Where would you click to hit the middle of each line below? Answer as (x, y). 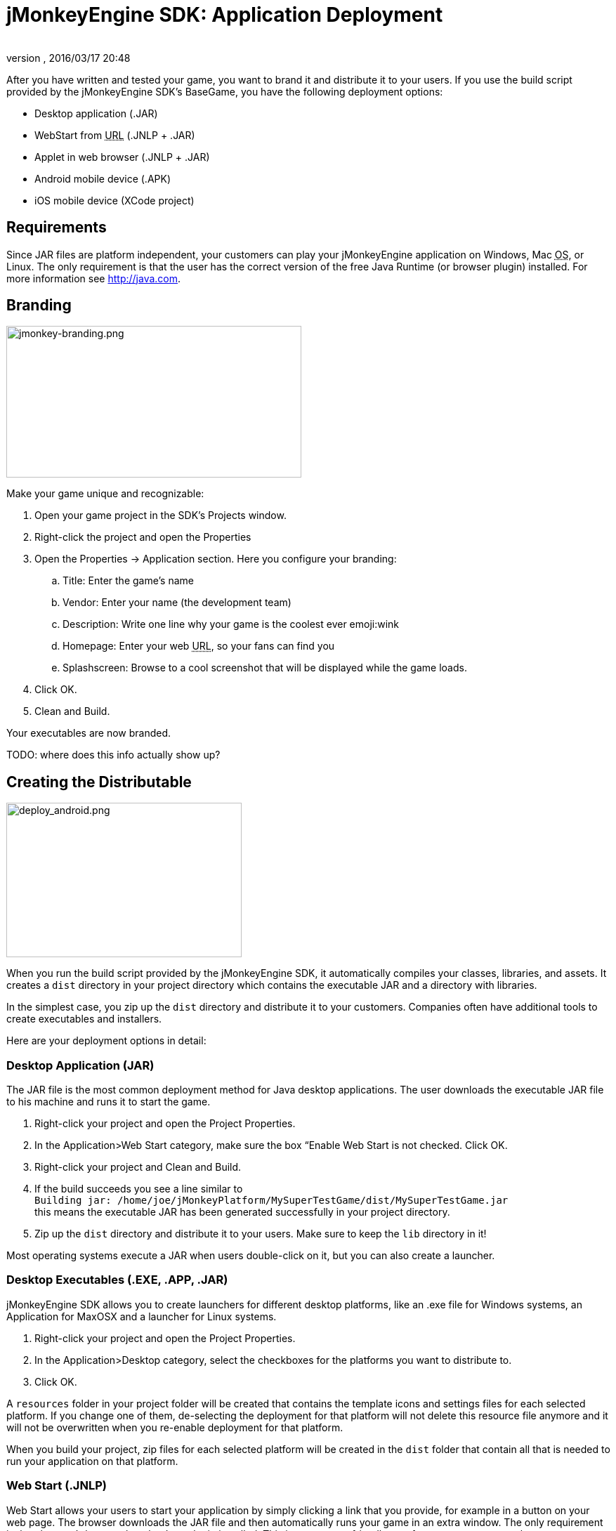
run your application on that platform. (92, 1461)
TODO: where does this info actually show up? (113, 755)
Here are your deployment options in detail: (106, 1041)
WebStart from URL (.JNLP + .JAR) (115, 135)
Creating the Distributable (99, 782)
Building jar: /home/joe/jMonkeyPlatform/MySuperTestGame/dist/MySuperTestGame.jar (271, 1201)
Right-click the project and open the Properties (143, 537)
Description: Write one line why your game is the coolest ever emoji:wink (231, 624)
